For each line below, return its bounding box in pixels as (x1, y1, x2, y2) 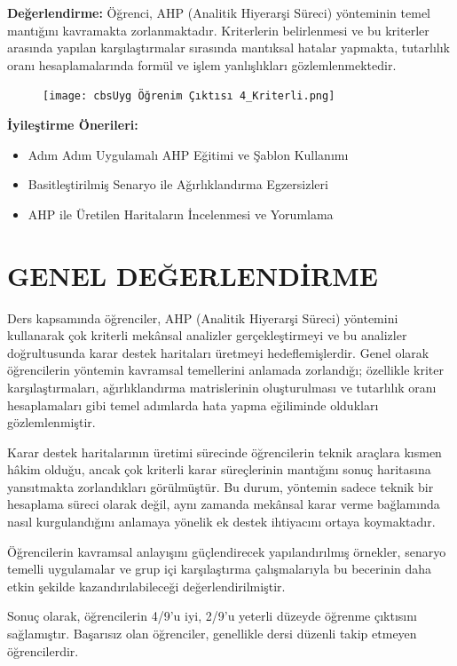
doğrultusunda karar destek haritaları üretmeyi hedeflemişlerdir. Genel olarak (7, 343, 429, 361)
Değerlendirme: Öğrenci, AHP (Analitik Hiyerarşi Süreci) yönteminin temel (7, 4, 430, 21)
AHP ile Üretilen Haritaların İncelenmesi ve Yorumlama (28, 204, 334, 223)
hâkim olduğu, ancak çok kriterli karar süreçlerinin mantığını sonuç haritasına (7, 460, 431, 479)
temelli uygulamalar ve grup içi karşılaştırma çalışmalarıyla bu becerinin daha (7, 559, 432, 578)
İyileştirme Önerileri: (7, 115, 138, 134)
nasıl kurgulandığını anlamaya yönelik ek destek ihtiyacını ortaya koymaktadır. (7, 512, 436, 531)
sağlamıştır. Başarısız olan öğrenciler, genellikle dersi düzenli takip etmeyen (7, 624, 417, 643)
